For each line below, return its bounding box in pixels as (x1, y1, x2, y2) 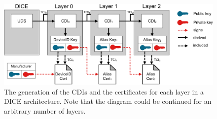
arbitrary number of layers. (4, 105, 86, 116)
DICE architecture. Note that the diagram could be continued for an (4, 96, 212, 106)
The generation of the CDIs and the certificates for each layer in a (4, 86, 204, 96)
